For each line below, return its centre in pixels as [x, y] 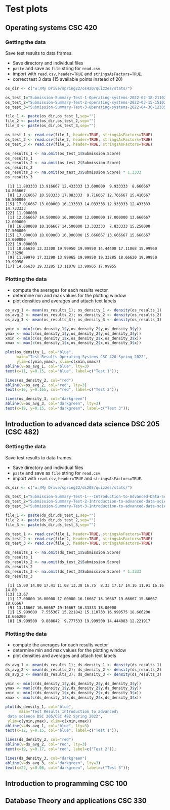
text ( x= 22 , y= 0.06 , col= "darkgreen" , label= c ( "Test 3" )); [68, 768]
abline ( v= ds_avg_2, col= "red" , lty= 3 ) [46, 744]
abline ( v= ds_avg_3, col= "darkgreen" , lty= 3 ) [53, 763]
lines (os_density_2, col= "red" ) [39, 380]
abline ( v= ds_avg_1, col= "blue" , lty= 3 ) [47, 726]
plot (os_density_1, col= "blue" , [39, 352]
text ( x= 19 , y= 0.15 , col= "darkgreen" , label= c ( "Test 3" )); [68, 409]
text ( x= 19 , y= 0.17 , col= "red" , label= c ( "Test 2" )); [61, 749]
